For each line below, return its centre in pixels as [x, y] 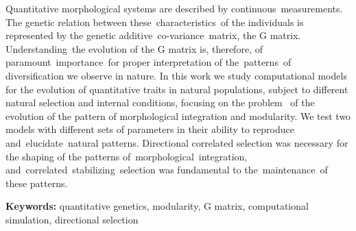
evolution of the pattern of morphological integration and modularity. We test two [178, 115]
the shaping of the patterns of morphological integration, [127, 156]
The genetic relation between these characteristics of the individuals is [155, 22]
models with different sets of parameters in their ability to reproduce [150, 129]
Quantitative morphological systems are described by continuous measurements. [174, 8]
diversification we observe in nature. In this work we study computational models [176, 75]
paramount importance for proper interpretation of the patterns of [149, 62]
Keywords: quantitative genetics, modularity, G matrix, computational [157, 206]
